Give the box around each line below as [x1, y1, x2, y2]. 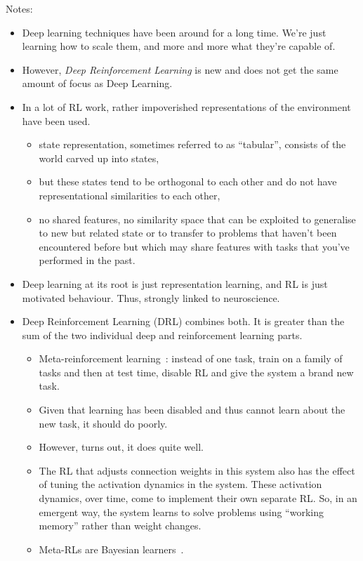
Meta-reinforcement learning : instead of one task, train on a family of [39, 351, 343, 366]
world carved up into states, [39, 150, 159, 165]
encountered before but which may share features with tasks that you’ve [39, 239, 350, 253]
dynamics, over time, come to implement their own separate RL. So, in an [39, 491, 357, 506]
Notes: [6, 1, 33, 15]
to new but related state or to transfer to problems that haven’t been [39, 225, 337, 240]
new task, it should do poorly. [39, 416, 168, 430]
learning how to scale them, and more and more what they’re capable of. [22, 39, 336, 53]
